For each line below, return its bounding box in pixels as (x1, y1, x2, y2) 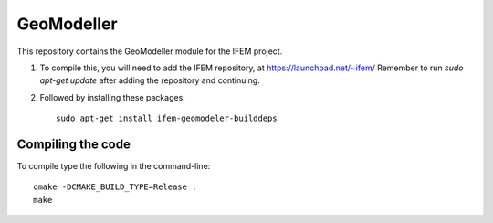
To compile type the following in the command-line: (16, 161, 211, 172)
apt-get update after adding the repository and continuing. (39, 75, 260, 86)
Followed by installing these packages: (39, 91, 186, 102)
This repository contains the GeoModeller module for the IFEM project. (16, 46, 283, 57)
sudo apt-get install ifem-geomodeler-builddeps (56, 113, 278, 123)
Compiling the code (16, 136, 131, 152)
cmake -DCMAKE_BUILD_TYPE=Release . (33, 182, 197, 192)
